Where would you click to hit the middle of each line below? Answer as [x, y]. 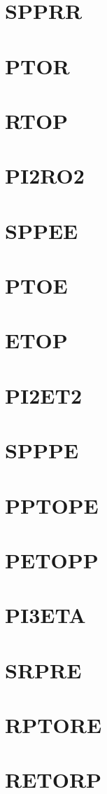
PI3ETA [45, 615]
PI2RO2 [45, 176]
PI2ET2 [43, 395]
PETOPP [52, 560]
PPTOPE [52, 505]
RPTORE [53, 725]
